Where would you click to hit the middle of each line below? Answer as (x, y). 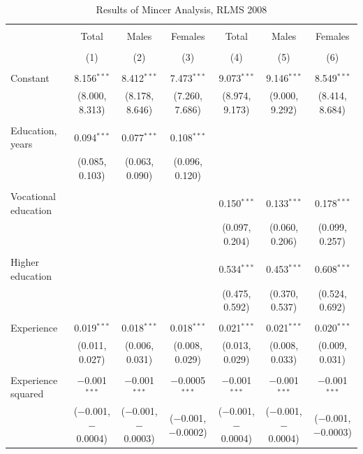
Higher (25, 262)
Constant (30, 78)
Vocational (33, 196)
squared (27, 393)
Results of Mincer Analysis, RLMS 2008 (181, 9)
